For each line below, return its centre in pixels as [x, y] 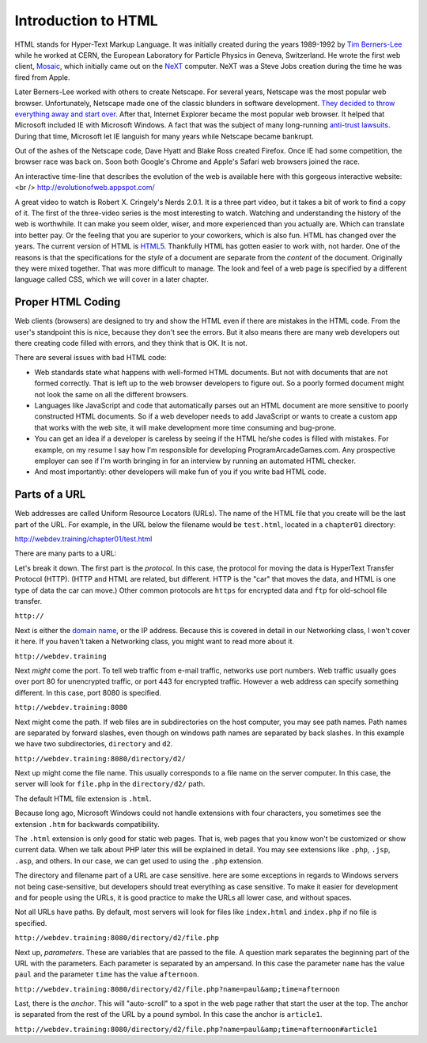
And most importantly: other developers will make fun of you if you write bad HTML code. [180, 472]
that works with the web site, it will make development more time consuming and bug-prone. [185, 427]
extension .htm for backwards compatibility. [87, 824]
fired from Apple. [42, 77]
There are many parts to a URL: [66, 553]
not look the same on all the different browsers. [111, 394]
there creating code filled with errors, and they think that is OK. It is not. [131, 343]
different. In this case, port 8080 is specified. [88, 692]
